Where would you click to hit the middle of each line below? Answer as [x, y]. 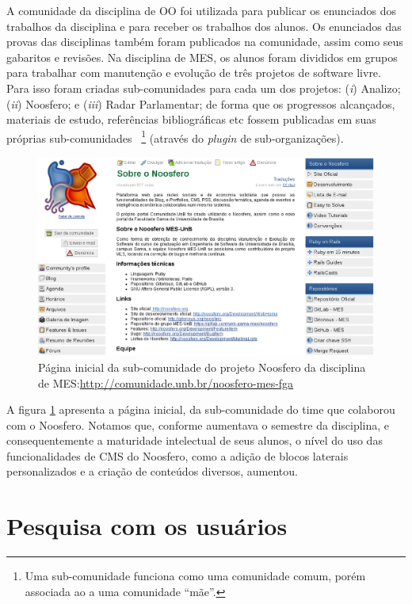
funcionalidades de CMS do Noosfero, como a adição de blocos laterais [177, 455]
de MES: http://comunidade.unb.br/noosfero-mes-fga [166, 382]
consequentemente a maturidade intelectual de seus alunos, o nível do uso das [195, 440]
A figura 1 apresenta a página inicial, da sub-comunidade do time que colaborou [201, 409]
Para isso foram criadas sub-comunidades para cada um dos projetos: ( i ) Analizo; [204, 88]
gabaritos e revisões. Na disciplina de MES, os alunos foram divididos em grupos [202, 57]
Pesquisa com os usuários [147, 526]
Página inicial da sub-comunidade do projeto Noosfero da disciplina [202, 367]
